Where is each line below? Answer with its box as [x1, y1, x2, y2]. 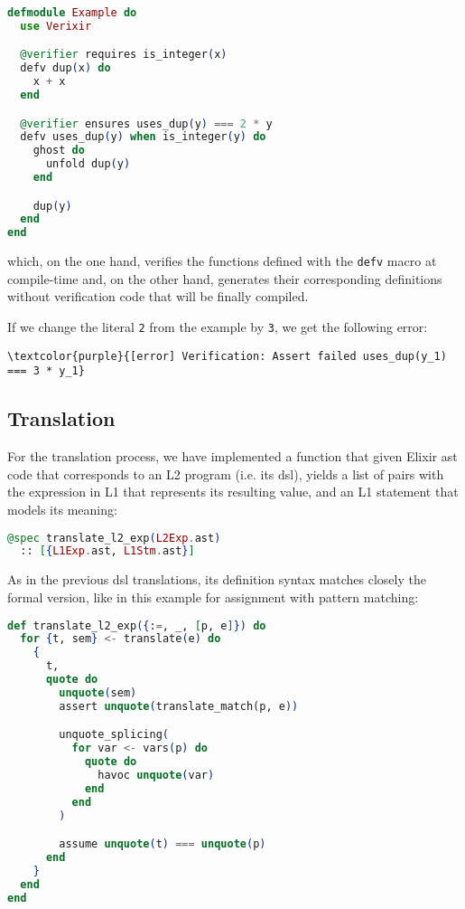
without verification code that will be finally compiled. [7, 287, 309, 306]
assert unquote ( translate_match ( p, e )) [59, 699, 299, 713]
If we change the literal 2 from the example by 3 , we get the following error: [7, 317, 428, 336]
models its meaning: [7, 500, 117, 519]
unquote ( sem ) [59, 686, 137, 699]
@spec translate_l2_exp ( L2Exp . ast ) [7, 531, 221, 544]
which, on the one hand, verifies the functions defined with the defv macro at [7, 251, 437, 270]
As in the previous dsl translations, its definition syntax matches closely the [7, 570, 426, 589]
